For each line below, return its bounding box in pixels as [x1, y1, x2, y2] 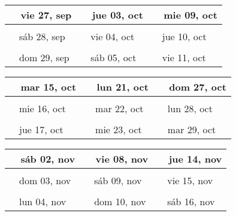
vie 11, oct [162, 50, 206, 64]
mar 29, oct [167, 122, 216, 136]
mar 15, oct [20, 80, 77, 94]
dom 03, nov [19, 173, 71, 187]
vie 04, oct [90, 29, 135, 43]
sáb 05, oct [90, 50, 137, 64]
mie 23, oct [95, 122, 142, 136]
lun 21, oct [96, 80, 149, 94]
